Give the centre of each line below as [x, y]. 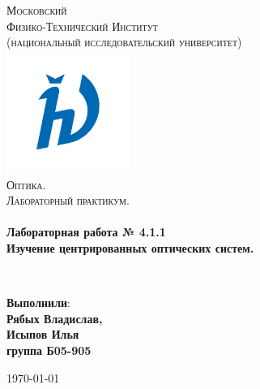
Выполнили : [38, 303]
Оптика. [26, 184]
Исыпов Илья [43, 334]
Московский [37, 10]
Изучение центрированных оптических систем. [130, 247]
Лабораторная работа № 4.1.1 [86, 232]
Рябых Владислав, [55, 318]
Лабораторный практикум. [68, 200]
